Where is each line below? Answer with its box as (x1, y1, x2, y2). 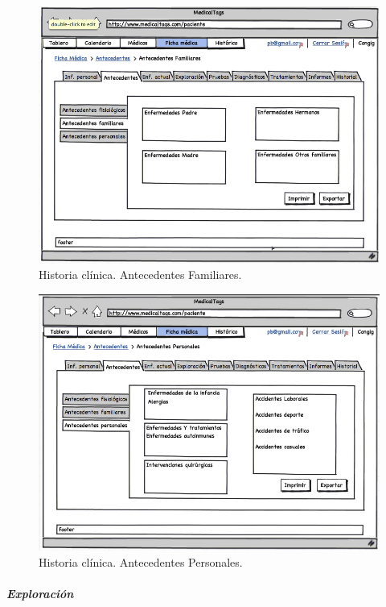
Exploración (6, 584, 74, 601)
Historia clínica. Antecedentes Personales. (39, 553, 243, 570)
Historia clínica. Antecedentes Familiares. (39, 266, 242, 283)
